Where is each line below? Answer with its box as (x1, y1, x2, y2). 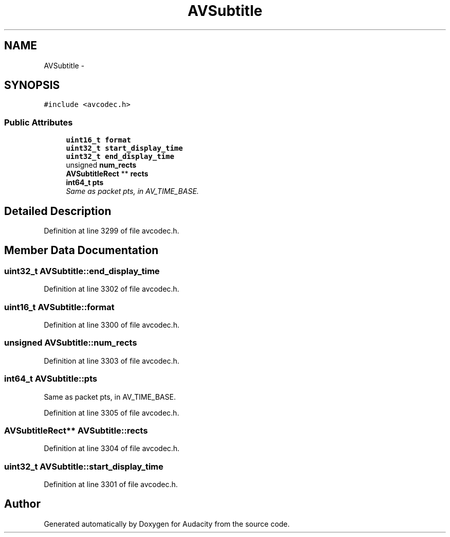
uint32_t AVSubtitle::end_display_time (4, 265, 160, 276)
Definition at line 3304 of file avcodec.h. (44, 444, 180, 453)
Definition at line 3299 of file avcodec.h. (44, 226, 179, 236)
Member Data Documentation (4, 244, 159, 257)
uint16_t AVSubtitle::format (4, 301, 115, 312)
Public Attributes (4, 117, 73, 128)
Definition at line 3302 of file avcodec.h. (44, 284, 179, 294)
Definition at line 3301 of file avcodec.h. (44, 480, 178, 489)
